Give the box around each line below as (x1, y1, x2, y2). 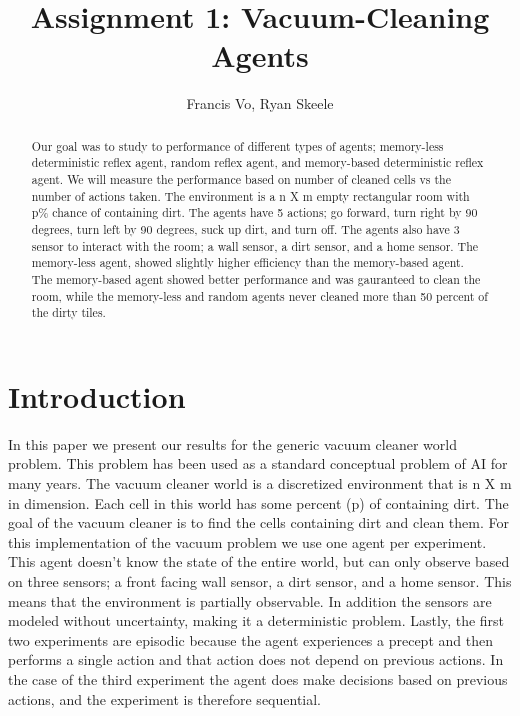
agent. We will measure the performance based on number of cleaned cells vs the (31, 171, 451, 188)
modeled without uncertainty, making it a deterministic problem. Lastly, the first (8, 610, 505, 631)
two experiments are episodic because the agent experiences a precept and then (8, 629, 493, 650)
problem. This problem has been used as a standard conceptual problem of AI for (8, 453, 508, 474)
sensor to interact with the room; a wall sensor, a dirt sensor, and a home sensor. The (31, 237, 479, 254)
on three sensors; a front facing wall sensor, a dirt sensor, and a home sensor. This (8, 571, 512, 592)
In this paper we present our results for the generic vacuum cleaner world (8, 433, 457, 454)
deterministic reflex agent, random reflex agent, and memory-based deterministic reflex (31, 154, 484, 171)
